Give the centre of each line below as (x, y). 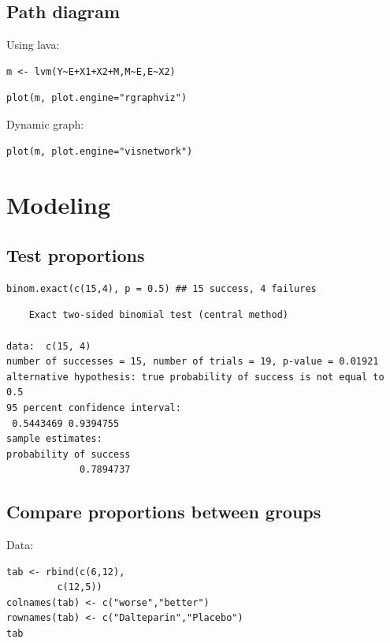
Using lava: (33, 45)
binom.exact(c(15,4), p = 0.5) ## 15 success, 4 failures (162, 288)
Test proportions (76, 254)
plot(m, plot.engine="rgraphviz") (97, 98)
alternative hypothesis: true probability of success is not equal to (195, 377)
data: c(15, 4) (49, 346)
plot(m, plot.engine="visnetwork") (100, 151)
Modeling (59, 205)
